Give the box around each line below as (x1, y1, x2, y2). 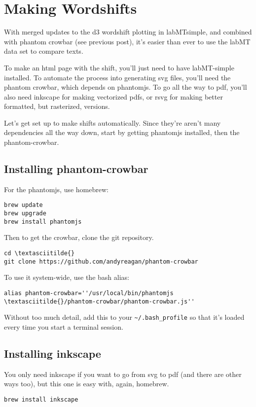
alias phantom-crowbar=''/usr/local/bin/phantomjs (4, 289, 174, 297)
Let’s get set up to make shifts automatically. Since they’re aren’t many (4, 117, 221, 128)
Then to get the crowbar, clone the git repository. (4, 232, 154, 242)
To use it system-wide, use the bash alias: (4, 272, 129, 282)
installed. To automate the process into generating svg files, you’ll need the (4, 72, 231, 82)
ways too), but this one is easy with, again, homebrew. (4, 378, 169, 389)
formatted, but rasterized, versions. (4, 101, 110, 111)
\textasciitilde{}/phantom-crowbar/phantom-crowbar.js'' (4, 298, 195, 305)
